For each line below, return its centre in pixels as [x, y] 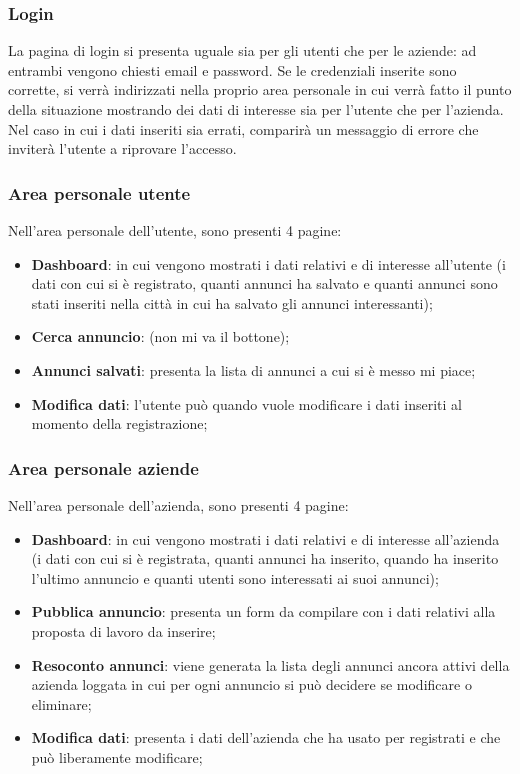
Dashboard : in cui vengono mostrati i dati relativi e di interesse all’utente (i [268, 263]
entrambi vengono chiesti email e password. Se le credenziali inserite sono [232, 69]
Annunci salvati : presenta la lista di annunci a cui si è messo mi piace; [253, 369]
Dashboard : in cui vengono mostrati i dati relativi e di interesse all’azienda [265, 538]
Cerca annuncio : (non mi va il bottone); [160, 336]
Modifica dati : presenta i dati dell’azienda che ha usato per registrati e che [266, 737]
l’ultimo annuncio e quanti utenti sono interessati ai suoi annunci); [235, 577]
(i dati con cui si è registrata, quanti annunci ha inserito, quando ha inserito [265, 558]
